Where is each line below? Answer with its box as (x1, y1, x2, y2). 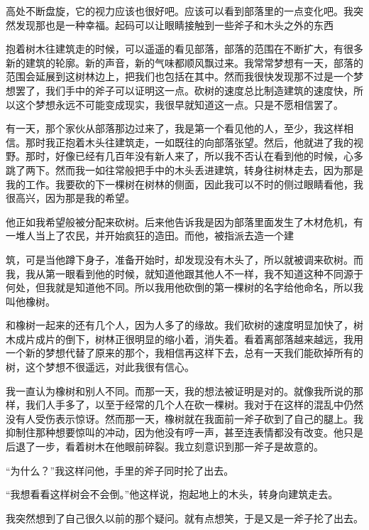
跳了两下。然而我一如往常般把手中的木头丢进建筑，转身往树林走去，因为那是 (6, 162, 363, 177)
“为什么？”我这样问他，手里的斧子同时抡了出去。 (6, 463, 234, 477)
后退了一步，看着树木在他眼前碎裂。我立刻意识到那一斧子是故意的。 (6, 439, 324, 454)
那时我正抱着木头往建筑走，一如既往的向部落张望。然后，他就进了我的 (25, 134, 353, 149)
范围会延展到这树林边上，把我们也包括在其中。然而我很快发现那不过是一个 (6, 69, 353, 84)
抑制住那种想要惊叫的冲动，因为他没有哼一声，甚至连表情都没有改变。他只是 (6, 425, 363, 440)
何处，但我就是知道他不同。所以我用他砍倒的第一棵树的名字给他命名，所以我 (6, 280, 363, 295)
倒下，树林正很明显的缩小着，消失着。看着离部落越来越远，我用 (65, 331, 363, 346)
